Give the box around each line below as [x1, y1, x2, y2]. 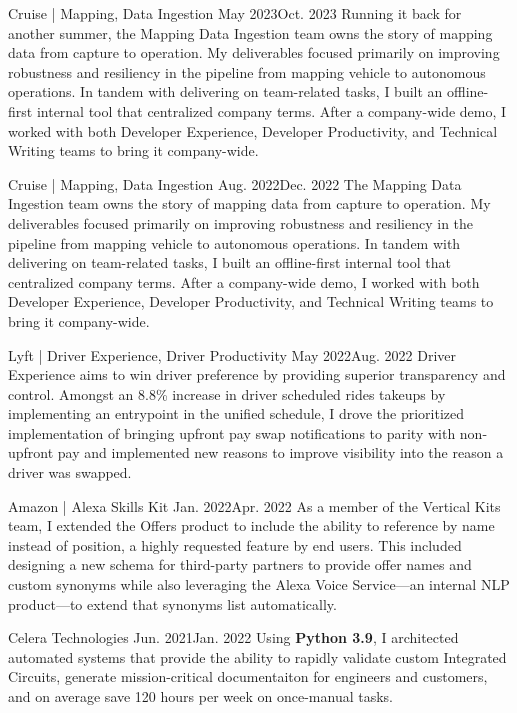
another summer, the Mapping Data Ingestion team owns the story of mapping [8, 22, 493, 43]
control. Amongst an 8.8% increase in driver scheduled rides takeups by [8, 383, 446, 404]
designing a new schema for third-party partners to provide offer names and [8, 554, 472, 575]
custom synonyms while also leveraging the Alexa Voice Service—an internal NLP [8, 574, 510, 595]
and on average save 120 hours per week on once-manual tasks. [8, 686, 393, 706]
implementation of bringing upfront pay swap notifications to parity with [8, 422, 456, 443]
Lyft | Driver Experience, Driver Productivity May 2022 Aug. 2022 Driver [8, 344, 456, 365]
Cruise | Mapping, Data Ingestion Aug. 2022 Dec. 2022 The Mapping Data [8, 173, 462, 194]
